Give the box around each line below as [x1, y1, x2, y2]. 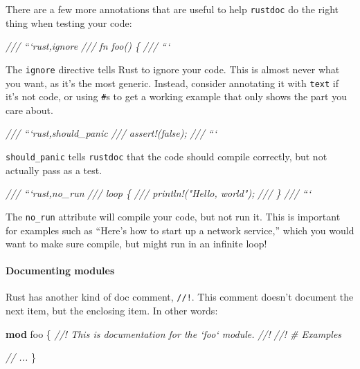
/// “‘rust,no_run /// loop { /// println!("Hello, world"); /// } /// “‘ [6, 186, 311, 200]
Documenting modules [6, 263, 115, 278]
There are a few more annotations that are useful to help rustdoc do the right [6, 2, 339, 16]
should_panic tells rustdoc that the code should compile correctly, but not [6, 149, 327, 163]
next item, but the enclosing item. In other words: [6, 303, 218, 318]
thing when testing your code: [6, 15, 132, 30]
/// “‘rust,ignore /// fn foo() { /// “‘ [6, 39, 170, 53]
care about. [6, 102, 53, 117]
